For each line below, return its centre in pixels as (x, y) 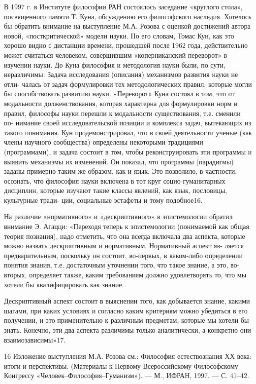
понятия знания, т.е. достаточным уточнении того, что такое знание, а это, (116, 265)
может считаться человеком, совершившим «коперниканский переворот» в (116, 55)
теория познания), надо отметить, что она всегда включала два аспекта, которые (125, 236)
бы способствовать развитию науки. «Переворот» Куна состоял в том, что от (119, 94)
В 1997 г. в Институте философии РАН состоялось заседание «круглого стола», (123, 6)
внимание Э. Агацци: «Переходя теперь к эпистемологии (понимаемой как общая (127, 226)
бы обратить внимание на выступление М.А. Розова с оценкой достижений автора (127, 26)
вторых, (16, 275)
